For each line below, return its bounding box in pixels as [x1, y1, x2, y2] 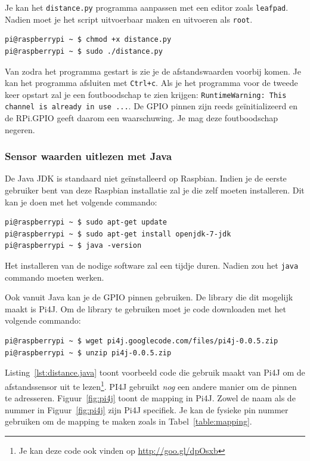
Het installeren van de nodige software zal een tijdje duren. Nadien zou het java [5, 259, 299, 272]
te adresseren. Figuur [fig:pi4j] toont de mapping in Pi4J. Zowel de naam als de [5, 392, 296, 404]
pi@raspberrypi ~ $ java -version [5, 241, 142, 250]
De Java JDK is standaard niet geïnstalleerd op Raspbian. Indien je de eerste [5, 172, 287, 185]
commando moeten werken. [5, 271, 104, 283]
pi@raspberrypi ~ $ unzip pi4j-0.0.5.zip [5, 348, 172, 357]
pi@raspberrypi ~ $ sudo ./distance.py [5, 47, 163, 56]
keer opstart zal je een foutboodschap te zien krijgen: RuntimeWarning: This [5, 88, 287, 100]
